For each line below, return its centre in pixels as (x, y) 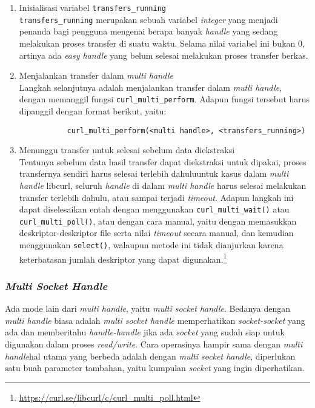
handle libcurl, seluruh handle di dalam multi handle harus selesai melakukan (163, 185)
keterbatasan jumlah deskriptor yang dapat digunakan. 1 (123, 258)
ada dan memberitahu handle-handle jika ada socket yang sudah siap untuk (145, 332)
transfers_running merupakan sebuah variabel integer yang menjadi (148, 19)
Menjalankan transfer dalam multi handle (96, 75)
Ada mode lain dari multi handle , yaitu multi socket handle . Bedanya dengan (148, 308)
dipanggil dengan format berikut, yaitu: (93, 110)
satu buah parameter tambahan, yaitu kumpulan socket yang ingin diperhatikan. (155, 368)
